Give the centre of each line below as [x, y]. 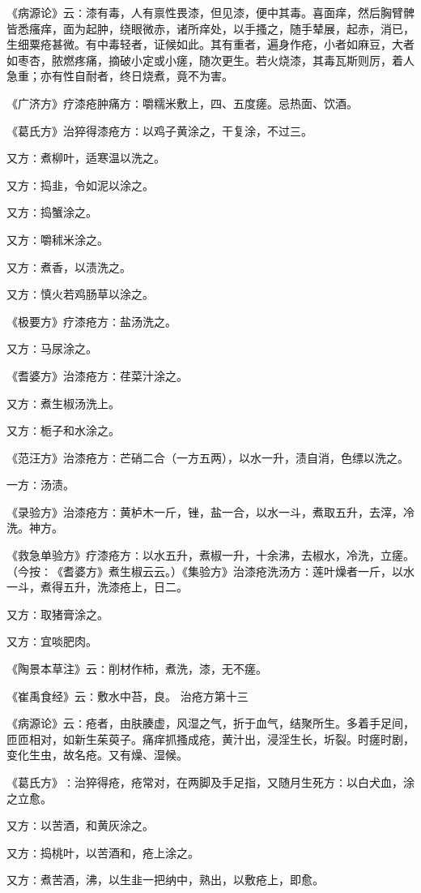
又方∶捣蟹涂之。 [52, 212]
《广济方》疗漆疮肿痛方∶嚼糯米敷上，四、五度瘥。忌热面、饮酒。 [182, 103]
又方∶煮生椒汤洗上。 [63, 403]
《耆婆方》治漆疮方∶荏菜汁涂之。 [97, 375]
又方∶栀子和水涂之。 [63, 430]
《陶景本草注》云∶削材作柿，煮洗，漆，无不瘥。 [137, 669]
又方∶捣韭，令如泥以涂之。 [80, 185]
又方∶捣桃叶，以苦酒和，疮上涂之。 [103, 852]
